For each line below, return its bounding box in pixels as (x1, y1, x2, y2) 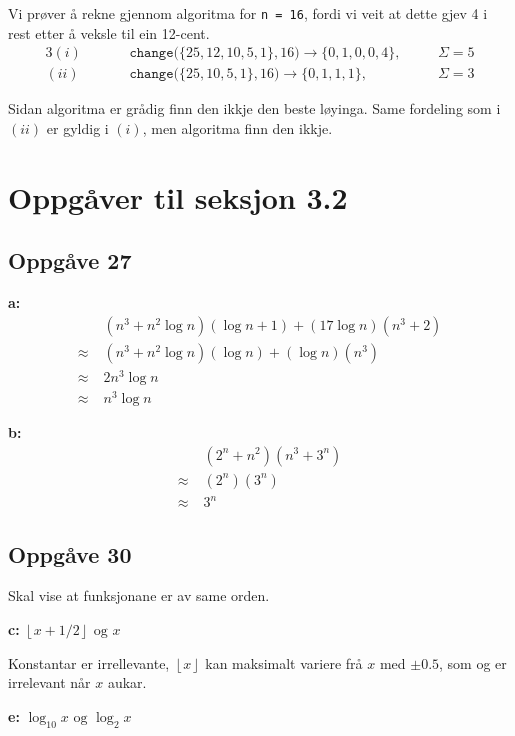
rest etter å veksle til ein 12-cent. (8, 22, 210, 43)
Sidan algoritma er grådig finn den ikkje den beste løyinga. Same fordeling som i (8, 98, 501, 119)
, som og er (439, 652, 507, 673)
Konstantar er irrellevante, (8, 652, 170, 673)
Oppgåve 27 (8, 245, 132, 276)
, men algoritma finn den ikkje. (142, 117, 333, 138)
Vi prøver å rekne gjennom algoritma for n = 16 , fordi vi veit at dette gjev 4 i (8, 3, 488, 23)
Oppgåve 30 (8, 538, 132, 569)
